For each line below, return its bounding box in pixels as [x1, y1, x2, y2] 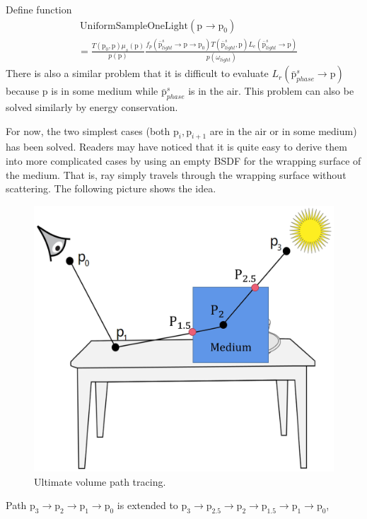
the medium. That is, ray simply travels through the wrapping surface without [6, 167, 346, 182]
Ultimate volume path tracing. [34, 474, 166, 489]
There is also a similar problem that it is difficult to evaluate [6, 66, 269, 81]
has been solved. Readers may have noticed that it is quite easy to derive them [6, 139, 347, 154]
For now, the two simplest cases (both [6, 123, 170, 138]
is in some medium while [51, 83, 158, 98]
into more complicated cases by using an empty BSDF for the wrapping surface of [6, 153, 361, 168]
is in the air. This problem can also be [188, 83, 354, 98]
